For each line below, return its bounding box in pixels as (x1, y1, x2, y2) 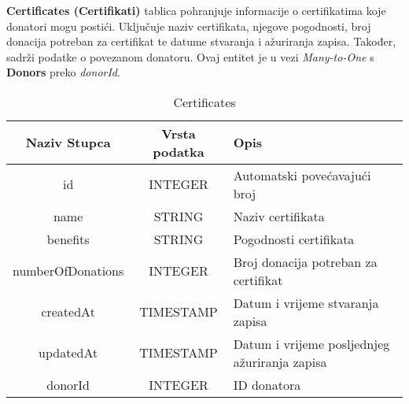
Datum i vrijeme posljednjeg (233, 334, 390, 353)
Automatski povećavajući (233, 165, 371, 184)
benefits (46, 229, 90, 248)
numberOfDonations (13, 261, 124, 280)
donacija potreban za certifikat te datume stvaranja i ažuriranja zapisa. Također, (6, 33, 396, 50)
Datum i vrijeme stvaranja (233, 293, 379, 312)
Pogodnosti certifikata (233, 229, 355, 248)
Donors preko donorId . (6, 64, 120, 80)
